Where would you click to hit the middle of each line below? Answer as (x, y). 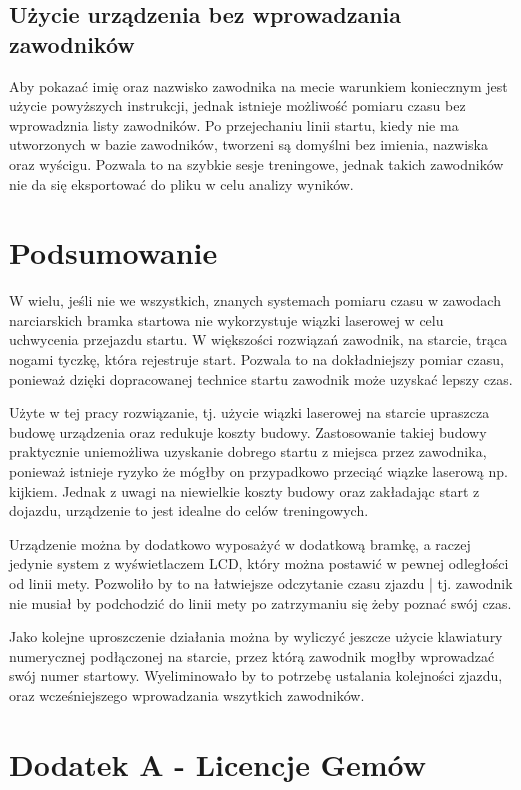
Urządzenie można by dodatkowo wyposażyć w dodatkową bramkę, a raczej (240, 543)
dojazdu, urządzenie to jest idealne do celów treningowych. (189, 510)
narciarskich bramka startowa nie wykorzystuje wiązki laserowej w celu (226, 319)
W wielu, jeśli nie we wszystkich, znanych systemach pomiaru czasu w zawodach (255, 300)
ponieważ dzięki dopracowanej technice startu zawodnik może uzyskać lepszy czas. (261, 378)
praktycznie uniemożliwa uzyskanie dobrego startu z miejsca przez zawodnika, (248, 451)
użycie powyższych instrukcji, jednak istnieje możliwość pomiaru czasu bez (237, 105)
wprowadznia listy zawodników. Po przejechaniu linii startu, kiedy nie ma (234, 124)
